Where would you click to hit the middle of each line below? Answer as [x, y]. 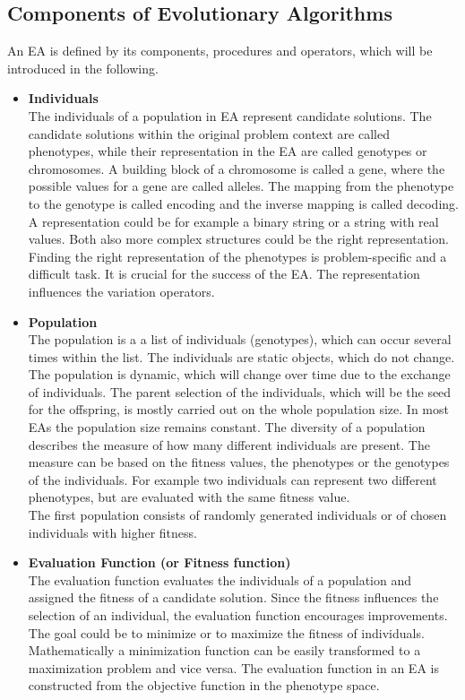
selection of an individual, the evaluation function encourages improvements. [238, 615]
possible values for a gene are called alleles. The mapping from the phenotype [241, 186]
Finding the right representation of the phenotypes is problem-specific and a [237, 256]
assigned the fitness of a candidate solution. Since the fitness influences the [233, 597]
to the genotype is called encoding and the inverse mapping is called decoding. [243, 203]
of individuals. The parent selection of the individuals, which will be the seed [240, 391]
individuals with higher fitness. [112, 532]
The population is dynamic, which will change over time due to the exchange [239, 374]
